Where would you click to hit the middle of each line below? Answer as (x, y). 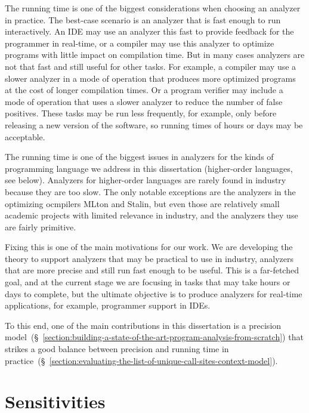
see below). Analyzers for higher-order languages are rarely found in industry (146, 180)
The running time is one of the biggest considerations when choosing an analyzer (153, 8)
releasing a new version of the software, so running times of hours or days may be (154, 124)
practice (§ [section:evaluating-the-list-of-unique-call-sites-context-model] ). (141, 360)
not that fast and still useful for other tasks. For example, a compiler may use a (151, 66)
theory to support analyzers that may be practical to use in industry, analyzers (149, 258)
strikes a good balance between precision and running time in (117, 349)
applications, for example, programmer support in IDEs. (108, 305)
